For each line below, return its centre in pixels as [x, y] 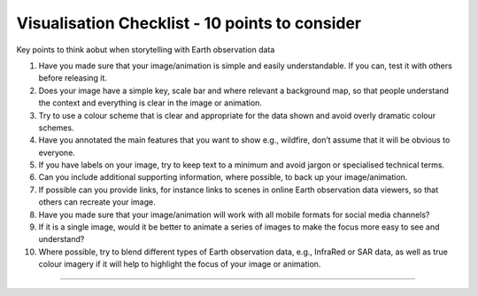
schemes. [56, 128]
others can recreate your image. [97, 202]
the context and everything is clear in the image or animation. [150, 103]
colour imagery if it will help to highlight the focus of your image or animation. [180, 264]
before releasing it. [73, 78]
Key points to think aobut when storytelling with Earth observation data [146, 50]
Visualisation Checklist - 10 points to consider [189, 23]
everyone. [57, 152]
